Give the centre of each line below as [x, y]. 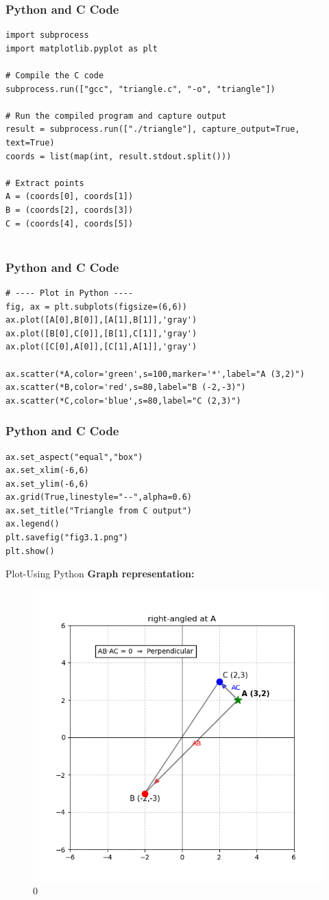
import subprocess [47, 35]
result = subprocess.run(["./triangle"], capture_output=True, [153, 129]
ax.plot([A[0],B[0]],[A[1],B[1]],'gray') [101, 320]
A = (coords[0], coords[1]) [70, 197]
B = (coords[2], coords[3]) [70, 210]
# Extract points [45, 183]
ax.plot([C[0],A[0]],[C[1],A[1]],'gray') [101, 347]
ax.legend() [33, 524]
